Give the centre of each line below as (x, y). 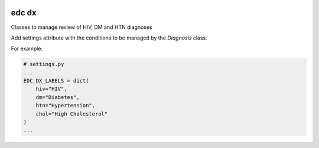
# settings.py (44, 64)
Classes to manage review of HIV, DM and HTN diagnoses (82, 27)
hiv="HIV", (51, 89)
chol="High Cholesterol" (72, 114)
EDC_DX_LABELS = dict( (56, 81)
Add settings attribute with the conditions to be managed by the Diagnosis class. (109, 38)
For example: (27, 49)
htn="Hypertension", (66, 106)
